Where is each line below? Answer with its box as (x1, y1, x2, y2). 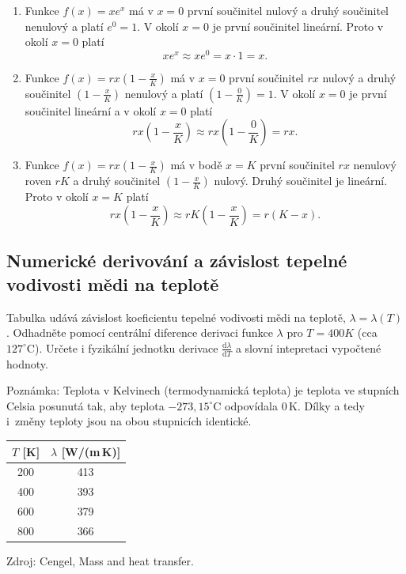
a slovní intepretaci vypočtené (235, 339, 381, 356)
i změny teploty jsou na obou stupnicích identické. (6, 413, 252, 429)
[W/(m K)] (61, 443, 121, 459)
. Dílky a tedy (297, 397, 365, 414)
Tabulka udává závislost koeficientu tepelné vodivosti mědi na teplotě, (6, 308, 346, 325)
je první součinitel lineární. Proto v (212, 17, 384, 34)
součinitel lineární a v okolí (25, 102, 157, 119)
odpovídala (225, 397, 279, 414)
